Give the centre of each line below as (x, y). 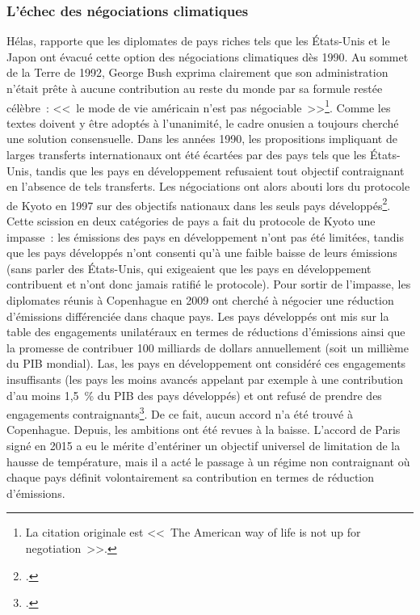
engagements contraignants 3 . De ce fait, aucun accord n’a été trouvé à (180, 413)
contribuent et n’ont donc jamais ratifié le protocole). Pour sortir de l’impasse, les (209, 284)
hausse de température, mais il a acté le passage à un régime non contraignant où (208, 461)
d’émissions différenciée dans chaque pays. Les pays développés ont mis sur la (198, 316)
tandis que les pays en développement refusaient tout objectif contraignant (220, 170)
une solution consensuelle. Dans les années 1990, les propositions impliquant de (202, 139)
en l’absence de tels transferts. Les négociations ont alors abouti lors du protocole (208, 186)
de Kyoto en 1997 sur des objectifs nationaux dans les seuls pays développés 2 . (199, 204)
